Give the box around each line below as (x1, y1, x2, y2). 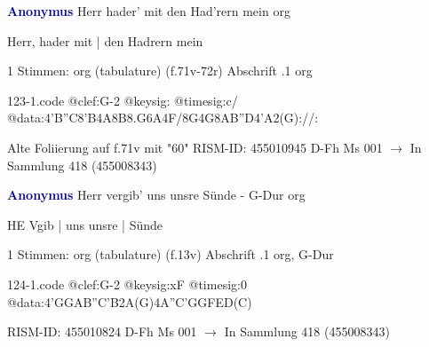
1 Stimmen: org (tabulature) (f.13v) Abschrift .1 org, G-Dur (7, 245, 334, 264)
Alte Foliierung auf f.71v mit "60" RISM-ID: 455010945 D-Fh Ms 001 (7, 138, 383, 156)
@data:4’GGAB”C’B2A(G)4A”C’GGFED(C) (7, 292, 252, 311)
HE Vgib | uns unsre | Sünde (7, 215, 163, 233)
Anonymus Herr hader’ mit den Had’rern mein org (7, 2, 290, 20)
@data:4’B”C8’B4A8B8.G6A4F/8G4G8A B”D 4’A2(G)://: (7, 108, 319, 127)
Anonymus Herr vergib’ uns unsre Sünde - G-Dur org (7, 185, 306, 204)
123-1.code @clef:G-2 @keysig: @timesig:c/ (7, 91, 238, 109)
